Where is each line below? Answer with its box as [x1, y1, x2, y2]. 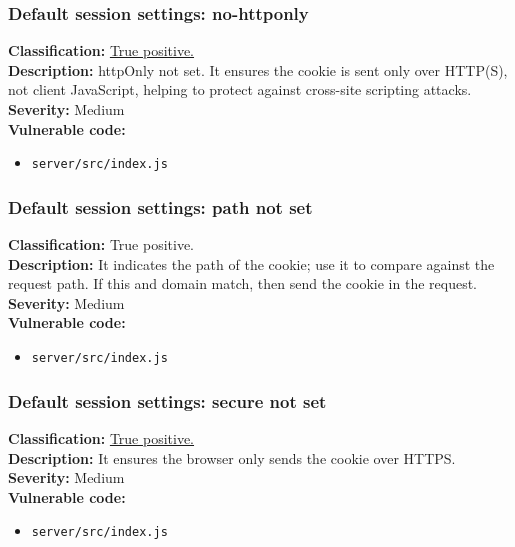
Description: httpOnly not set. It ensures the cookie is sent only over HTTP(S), [8, 59, 508, 80]
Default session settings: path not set [8, 194, 313, 219]
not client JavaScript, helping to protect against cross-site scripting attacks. [8, 79, 472, 100]
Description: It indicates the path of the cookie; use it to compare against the [8, 253, 495, 274]
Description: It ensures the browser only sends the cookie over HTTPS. [8, 447, 456, 468]
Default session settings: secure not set [8, 388, 327, 413]
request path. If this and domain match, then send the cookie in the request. [8, 273, 477, 294]
